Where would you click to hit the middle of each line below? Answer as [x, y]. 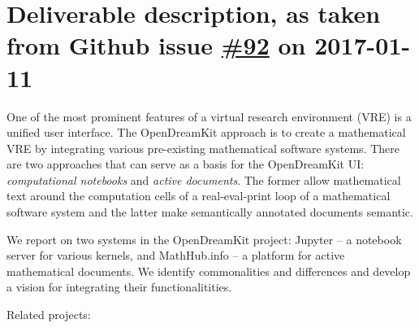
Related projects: [49, 315]
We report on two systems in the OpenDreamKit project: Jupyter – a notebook [204, 239]
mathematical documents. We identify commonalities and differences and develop [209, 271]
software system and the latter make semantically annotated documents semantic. [210, 212]
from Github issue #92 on [156, 45]
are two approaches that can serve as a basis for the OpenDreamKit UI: [186, 164]
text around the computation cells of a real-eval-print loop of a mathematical [199, 196]
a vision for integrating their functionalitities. [119, 287]
